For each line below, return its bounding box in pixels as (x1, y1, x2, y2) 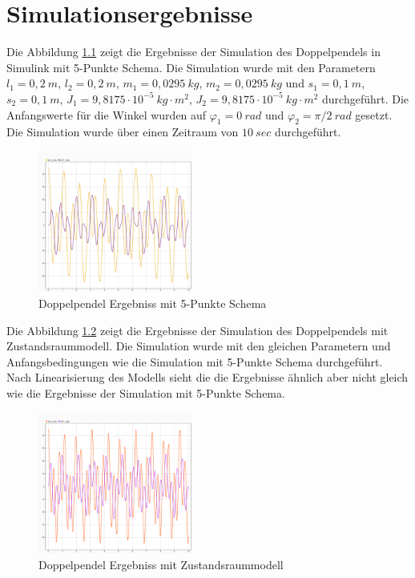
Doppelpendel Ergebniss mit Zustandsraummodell (38, 556, 284, 572)
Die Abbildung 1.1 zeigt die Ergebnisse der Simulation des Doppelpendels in (6, 43, 381, 60)
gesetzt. (355, 106, 393, 123)
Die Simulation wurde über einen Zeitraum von (6, 123, 239, 140)
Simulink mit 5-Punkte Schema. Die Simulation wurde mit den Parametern (6, 59, 376, 75)
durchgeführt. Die (322, 90, 409, 107)
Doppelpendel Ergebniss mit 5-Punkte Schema (38, 295, 267, 311)
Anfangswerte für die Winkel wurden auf (6, 106, 207, 123)
